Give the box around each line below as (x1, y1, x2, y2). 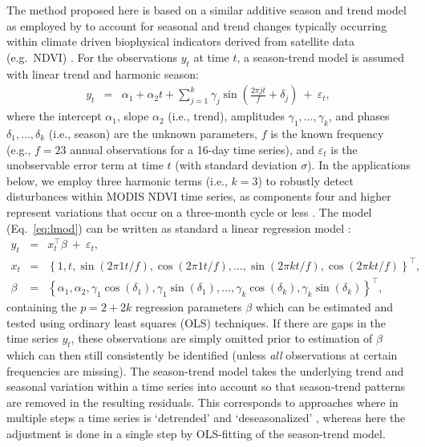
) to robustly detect (257, 172, 354, 189)
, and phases (328, 108, 390, 124)
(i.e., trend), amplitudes (168, 108, 285, 124)
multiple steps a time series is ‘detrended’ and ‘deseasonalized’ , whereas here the (6, 409, 406, 426)
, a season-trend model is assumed (237, 48, 405, 65)
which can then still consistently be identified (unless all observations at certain (6, 347, 398, 364)
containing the (6, 299, 77, 315)
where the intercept (6, 108, 102, 124)
